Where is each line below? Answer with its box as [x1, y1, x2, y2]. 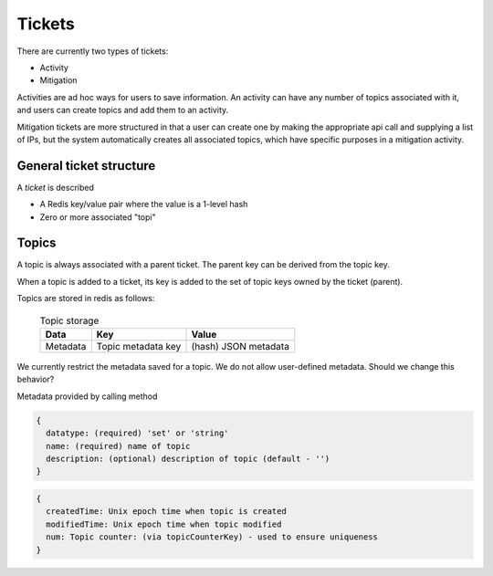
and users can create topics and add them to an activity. [16, 105, 229, 116]
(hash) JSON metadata [191, 340, 289, 353]
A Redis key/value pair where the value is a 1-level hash [39, 199, 248, 210]
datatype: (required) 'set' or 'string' [46, 428, 229, 438]
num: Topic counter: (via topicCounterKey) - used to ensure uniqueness [46, 532, 379, 542]
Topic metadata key [96, 340, 182, 353]
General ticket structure [16, 158, 156, 173]
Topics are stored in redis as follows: [16, 293, 155, 304]
